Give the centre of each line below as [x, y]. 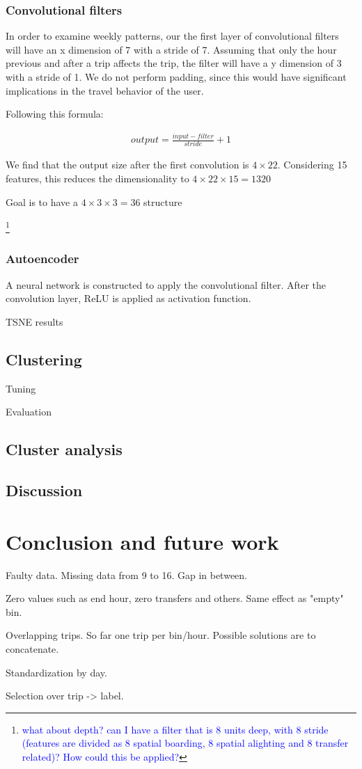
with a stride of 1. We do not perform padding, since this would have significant [176, 77]
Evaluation [29, 412]
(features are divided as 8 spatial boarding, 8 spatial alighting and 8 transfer [185, 743]
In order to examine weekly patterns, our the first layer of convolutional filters [172, 36]
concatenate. [32, 648]
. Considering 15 [312, 165]
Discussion [44, 490]
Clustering [44, 359]
